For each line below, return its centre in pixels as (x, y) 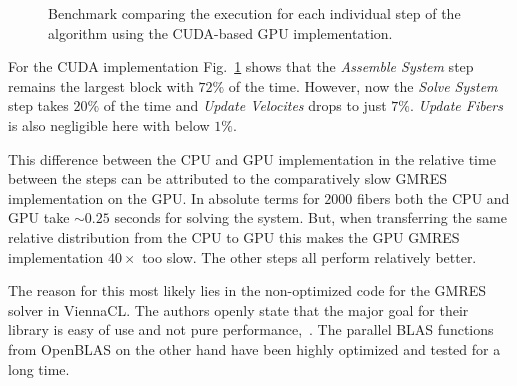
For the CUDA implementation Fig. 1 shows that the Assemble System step (241, 66)
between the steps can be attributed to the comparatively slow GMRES (228, 178)
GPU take (39, 217)
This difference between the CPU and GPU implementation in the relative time (252, 158)
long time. (39, 368)
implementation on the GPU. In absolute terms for (164, 197)
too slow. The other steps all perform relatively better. (309, 256)
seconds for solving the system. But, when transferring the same (310, 217)
